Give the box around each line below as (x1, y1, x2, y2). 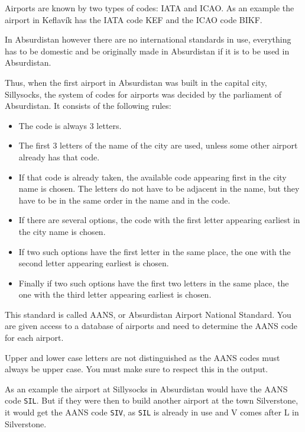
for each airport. (5, 331, 64, 344)
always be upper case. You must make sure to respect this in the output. (5, 363, 268, 375)
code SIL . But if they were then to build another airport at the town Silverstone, (5, 394, 298, 407)
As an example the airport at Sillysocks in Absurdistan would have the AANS (5, 382, 288, 395)
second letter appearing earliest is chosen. (18, 257, 169, 269)
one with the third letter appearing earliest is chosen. (18, 288, 212, 301)
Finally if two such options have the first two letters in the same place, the (18, 276, 289, 289)
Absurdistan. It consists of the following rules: (5, 99, 171, 112)
